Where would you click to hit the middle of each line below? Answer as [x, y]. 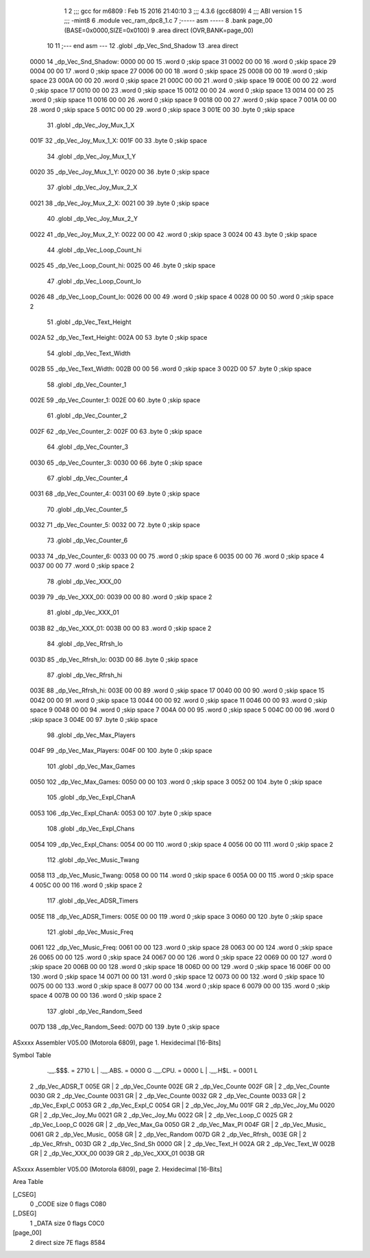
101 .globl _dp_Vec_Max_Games [91, 766]
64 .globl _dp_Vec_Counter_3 [88, 447]
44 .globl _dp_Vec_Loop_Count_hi [94, 250]
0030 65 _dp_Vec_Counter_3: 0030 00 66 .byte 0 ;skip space [116, 463]
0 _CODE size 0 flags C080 [68, 1204]
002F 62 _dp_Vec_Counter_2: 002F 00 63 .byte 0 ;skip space [116, 431]
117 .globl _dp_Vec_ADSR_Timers [92, 901]
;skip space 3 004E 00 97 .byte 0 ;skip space [94, 719]
